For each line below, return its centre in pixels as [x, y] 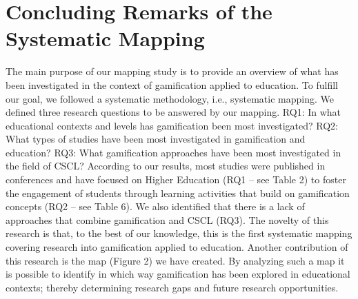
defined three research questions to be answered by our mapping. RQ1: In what [173, 112]
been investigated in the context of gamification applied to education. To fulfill [172, 84]
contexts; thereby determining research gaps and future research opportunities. [172, 287]
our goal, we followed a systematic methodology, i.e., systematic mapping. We [170, 98]
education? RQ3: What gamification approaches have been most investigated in [173, 152]
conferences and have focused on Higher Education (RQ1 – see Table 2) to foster [176, 179]
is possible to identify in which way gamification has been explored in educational [178, 274]
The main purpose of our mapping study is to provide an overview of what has [172, 71]
